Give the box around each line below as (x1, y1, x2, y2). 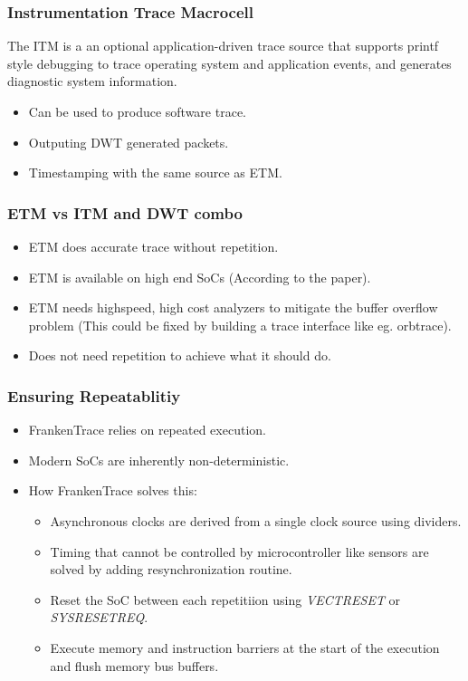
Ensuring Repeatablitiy (7, 384, 181, 407)
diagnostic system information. (7, 72, 177, 91)
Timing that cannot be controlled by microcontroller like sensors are (50, 542, 429, 561)
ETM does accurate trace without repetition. (28, 237, 279, 255)
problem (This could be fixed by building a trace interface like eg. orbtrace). (28, 315, 452, 334)
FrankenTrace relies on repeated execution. (28, 420, 266, 439)
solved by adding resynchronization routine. (50, 560, 292, 579)
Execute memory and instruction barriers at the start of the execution (50, 638, 440, 657)
